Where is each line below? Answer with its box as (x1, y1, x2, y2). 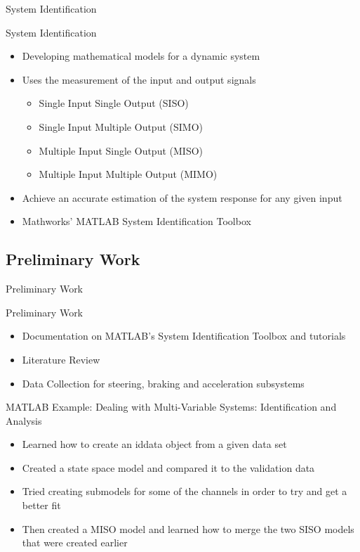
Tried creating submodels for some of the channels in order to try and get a (22, 484, 347, 499)
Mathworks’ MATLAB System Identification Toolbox (22, 214, 251, 229)
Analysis (6, 413, 42, 428)
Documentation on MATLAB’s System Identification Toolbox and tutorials (22, 328, 346, 343)
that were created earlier (22, 535, 128, 550)
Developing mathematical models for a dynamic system (22, 49, 260, 63)
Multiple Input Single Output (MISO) (39, 143, 204, 158)
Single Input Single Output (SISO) (39, 96, 189, 110)
